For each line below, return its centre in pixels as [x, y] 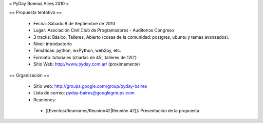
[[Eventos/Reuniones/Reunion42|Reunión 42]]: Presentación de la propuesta [122, 111]
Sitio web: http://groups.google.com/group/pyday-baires [90, 86]
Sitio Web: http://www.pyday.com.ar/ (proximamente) [87, 64]
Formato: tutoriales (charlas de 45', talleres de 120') [85, 57]
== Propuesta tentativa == [36, 13]
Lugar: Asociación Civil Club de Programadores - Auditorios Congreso [104, 30]
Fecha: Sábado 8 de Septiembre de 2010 [74, 23]
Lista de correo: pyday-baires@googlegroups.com [84, 93]
